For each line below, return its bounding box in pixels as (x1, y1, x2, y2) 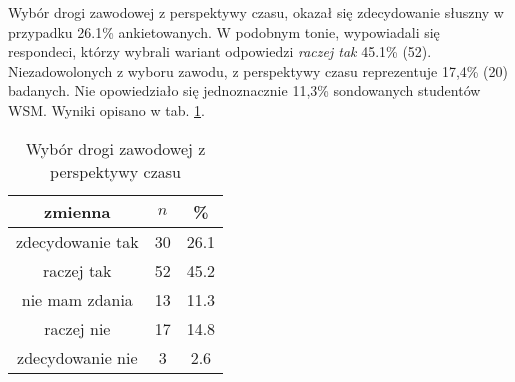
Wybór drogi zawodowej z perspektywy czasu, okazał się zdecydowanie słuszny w (8, 2, 504, 22)
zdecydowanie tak (16, 229, 139, 253)
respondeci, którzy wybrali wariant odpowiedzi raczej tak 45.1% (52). (8, 41, 432, 62)
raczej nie (44, 316, 111, 340)
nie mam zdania (21, 287, 133, 311)
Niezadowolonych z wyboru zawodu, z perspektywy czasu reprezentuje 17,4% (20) (8, 60, 508, 81)
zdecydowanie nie (17, 345, 138, 369)
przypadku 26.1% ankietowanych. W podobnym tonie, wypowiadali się (8, 21, 440, 42)
